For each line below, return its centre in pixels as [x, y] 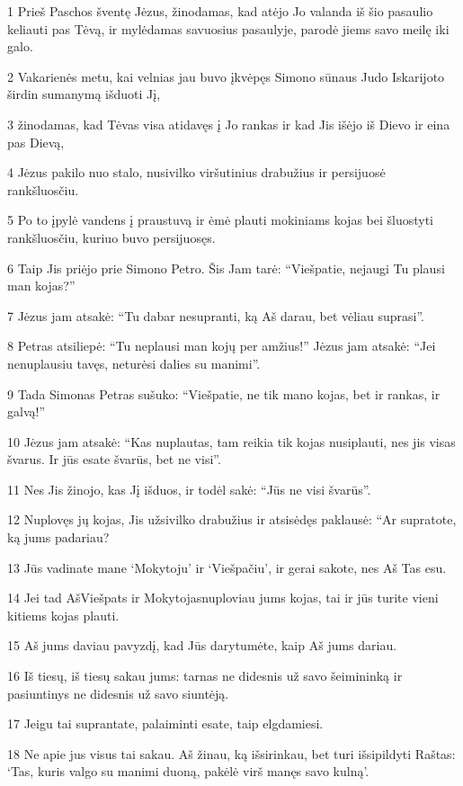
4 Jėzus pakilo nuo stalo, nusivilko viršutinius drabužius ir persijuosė [196, 172]
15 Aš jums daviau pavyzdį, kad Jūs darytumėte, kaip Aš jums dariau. [202, 645]
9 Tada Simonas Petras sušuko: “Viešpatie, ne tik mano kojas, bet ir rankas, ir [224, 393]
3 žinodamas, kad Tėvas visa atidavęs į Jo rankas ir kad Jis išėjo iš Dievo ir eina [229, 124]
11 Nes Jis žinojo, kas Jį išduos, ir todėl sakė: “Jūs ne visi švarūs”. [189, 489]
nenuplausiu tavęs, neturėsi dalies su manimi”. [134, 363]
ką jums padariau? [58, 537]
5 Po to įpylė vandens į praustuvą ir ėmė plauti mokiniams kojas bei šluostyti [221, 220]
